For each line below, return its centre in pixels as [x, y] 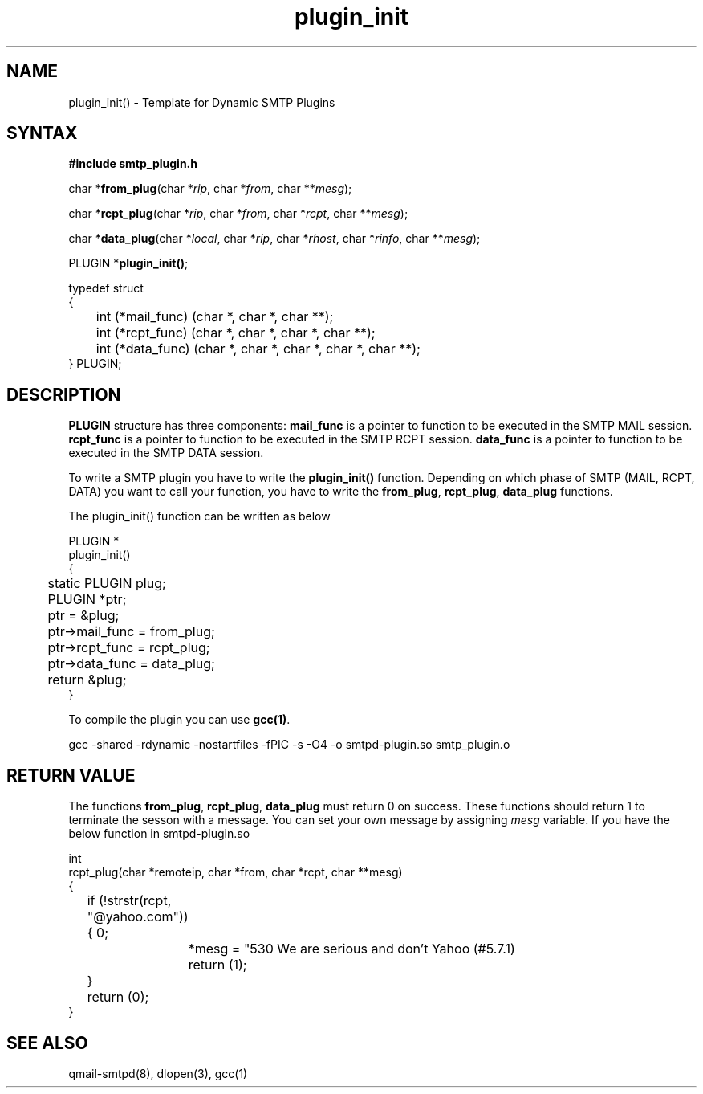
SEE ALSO [47, 1043]
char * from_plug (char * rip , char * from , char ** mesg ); [210, 189]
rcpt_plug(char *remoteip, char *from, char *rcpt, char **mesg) [236, 872]
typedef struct [106, 288]
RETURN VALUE [71, 775]
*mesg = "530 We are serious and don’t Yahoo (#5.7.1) [351, 949]
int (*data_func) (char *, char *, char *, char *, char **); [258, 349]
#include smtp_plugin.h [133, 164]
